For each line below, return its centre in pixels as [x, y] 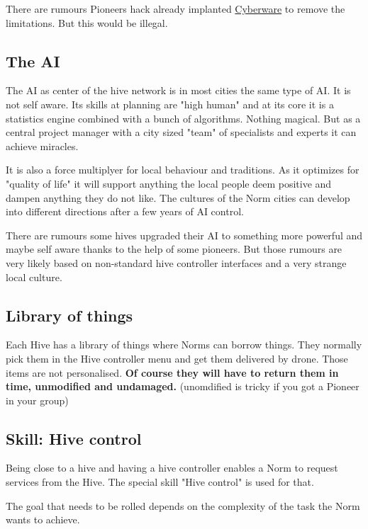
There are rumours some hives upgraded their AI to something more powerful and [184, 235]
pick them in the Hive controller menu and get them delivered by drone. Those [177, 358]
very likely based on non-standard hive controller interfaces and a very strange [176, 262]
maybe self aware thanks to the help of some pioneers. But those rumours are [174, 249]
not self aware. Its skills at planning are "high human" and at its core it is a [170, 104]
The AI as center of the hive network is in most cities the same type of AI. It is [178, 90]
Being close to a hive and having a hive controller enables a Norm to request [172, 468]
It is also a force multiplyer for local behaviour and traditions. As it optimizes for [183, 170]
